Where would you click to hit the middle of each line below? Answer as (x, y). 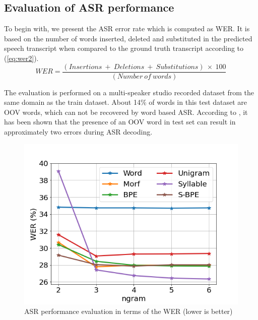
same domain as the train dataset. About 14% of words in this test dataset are (126, 102)
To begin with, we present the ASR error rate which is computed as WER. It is (127, 28)
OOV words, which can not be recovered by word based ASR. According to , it (126, 112)
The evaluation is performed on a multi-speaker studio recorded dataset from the (129, 92)
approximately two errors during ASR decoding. (78, 132)
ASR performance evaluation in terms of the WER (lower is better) (128, 311)
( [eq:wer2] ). (21, 58)
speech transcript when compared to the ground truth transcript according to (124, 48)
